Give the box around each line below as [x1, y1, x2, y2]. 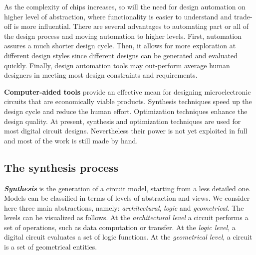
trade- [234, 11, 253, 21]
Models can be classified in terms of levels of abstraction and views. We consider [4, 193, 250, 203]
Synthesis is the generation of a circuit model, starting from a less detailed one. [4, 183, 251, 193]
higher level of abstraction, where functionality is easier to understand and [4, 11, 232, 21]
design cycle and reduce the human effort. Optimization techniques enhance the [4, 106, 248, 116]
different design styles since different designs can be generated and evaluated [4, 50, 238, 60]
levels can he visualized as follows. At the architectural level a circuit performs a [4, 212, 249, 223]
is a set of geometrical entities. [4, 242, 97, 252]
